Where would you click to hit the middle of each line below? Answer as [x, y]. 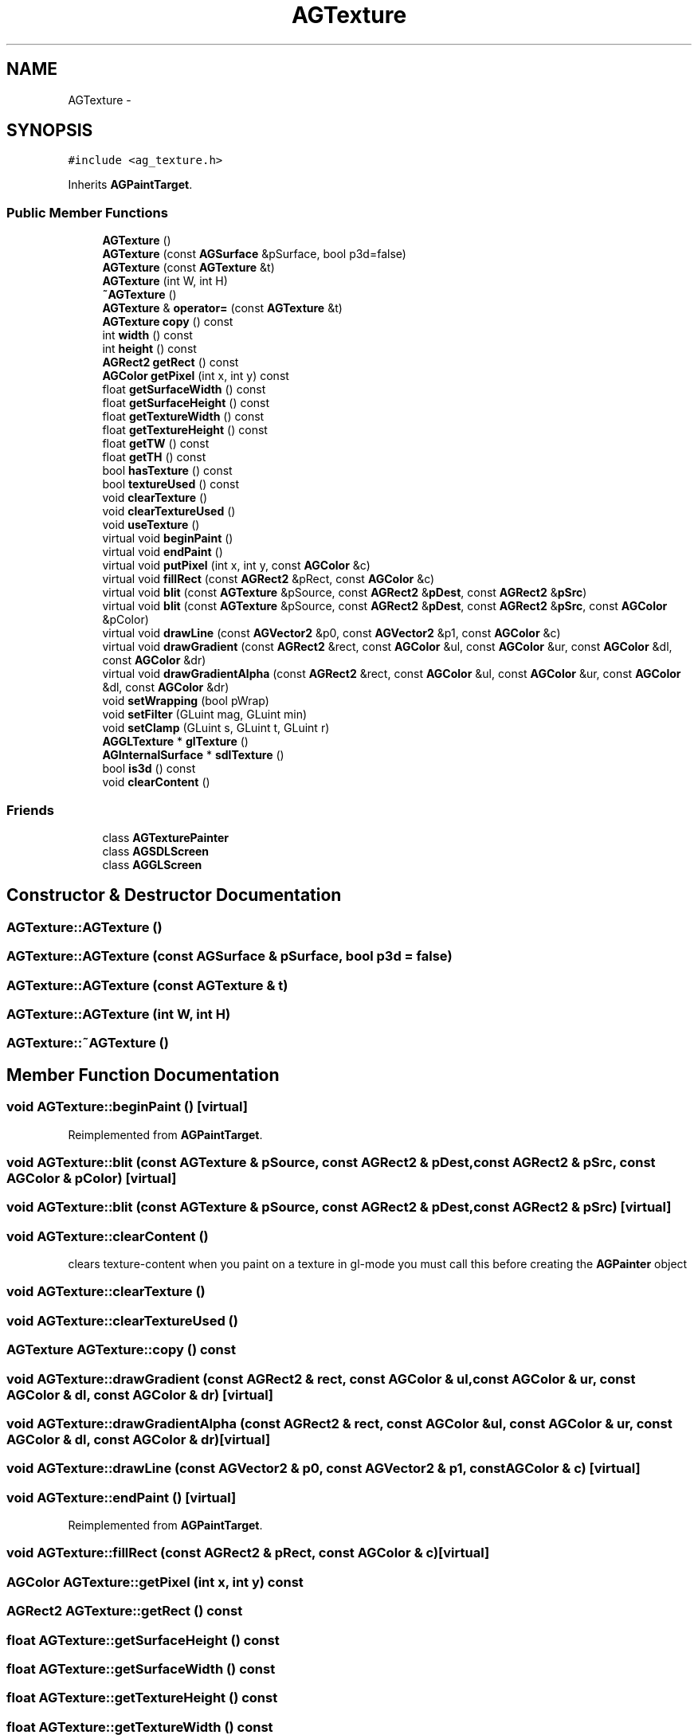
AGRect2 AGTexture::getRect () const [125, 1611]
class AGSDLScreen [156, 851]
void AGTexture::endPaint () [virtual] [122, 1497]
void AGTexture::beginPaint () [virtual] [127, 1107]
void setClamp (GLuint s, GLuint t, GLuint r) [216, 728]
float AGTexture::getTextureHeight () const [142, 1698]
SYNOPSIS [50, 131]
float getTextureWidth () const [183, 417]
